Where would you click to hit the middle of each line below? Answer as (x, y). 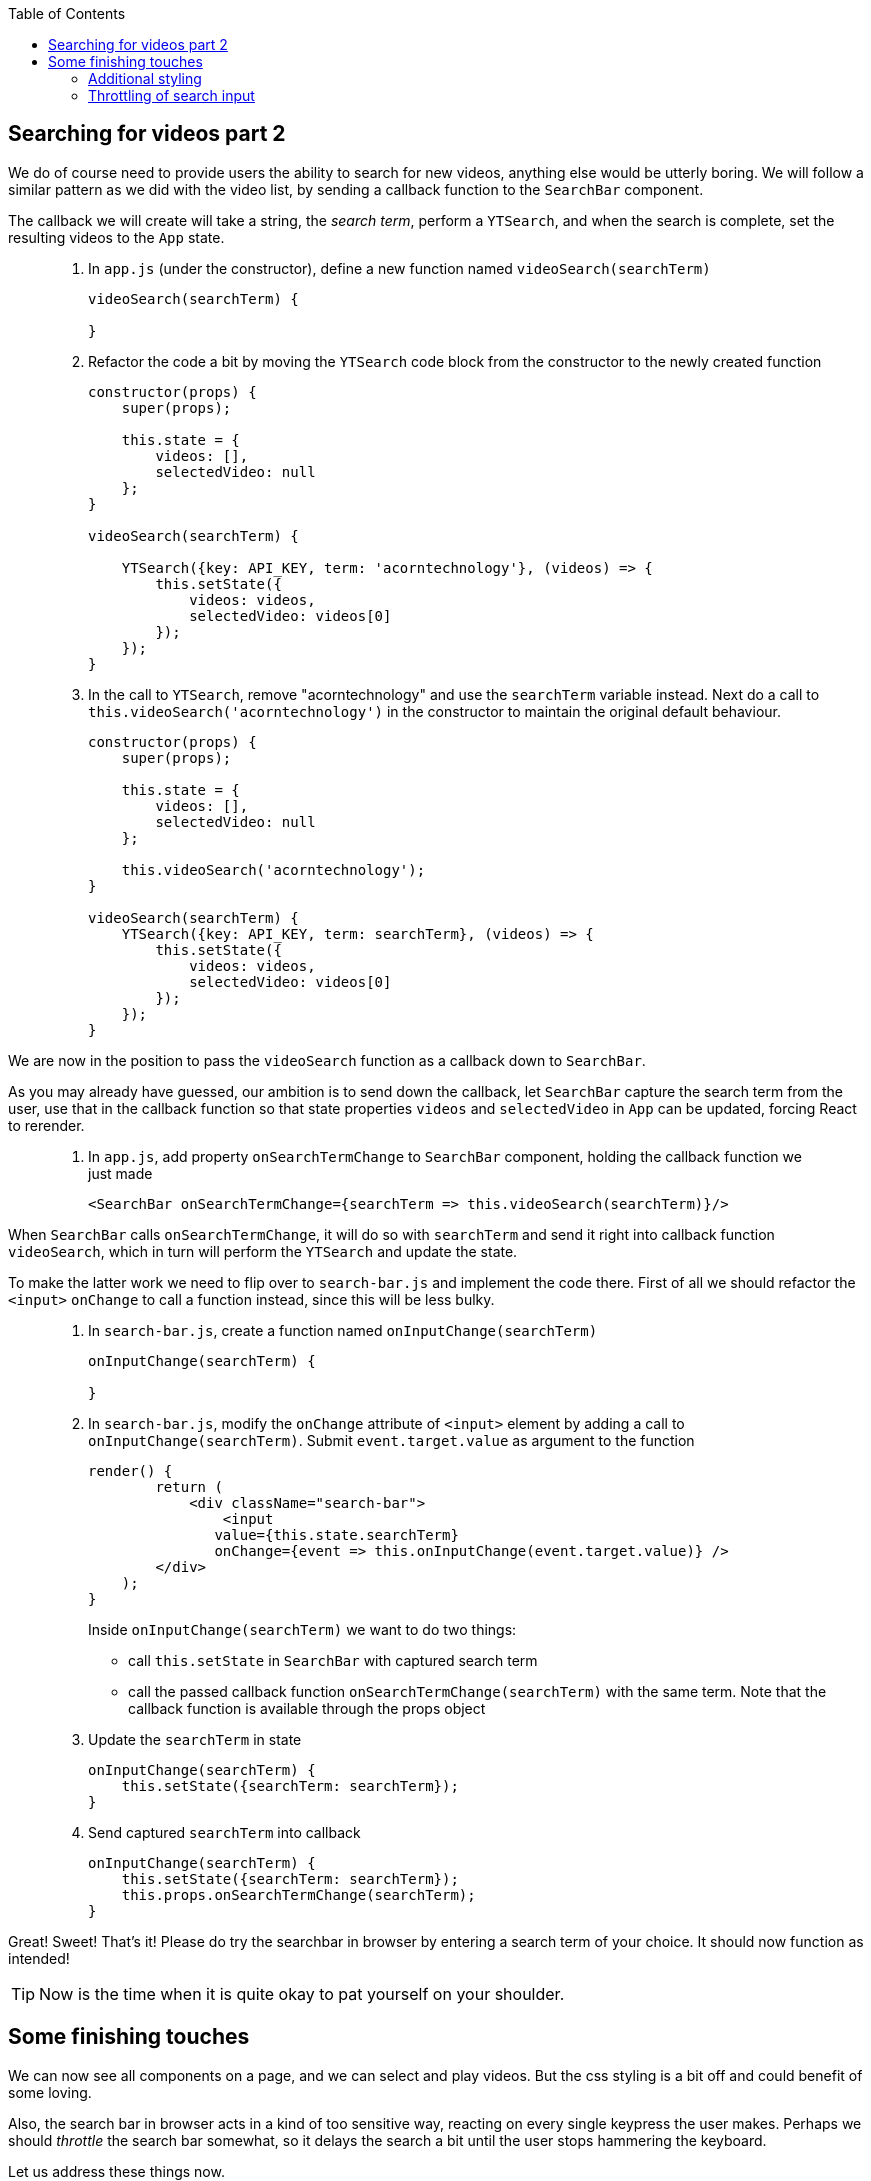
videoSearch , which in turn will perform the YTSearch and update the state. (263, 1251)
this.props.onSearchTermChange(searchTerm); (298, 1894)
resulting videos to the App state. (116, 237)
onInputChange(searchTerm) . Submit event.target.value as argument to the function (391, 1440)
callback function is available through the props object (307, 1708)
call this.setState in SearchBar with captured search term (333, 1660)
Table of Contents (67, 13)
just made (120, 1173)
